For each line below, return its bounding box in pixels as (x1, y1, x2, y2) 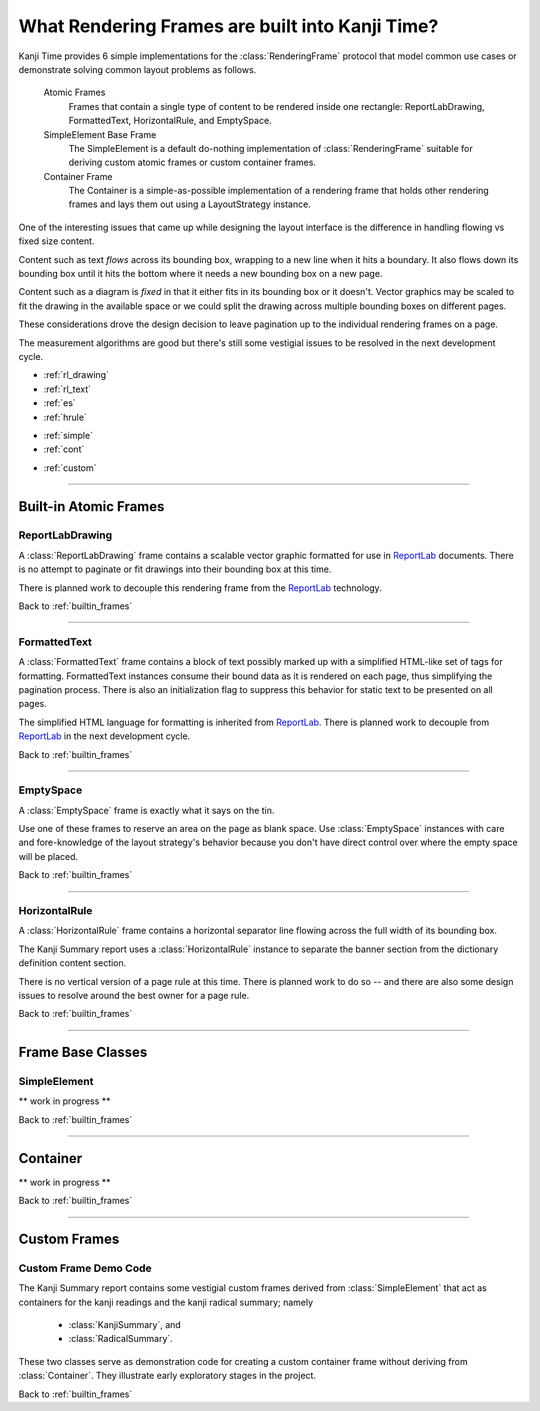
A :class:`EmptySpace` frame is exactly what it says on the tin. (18, 804, 275, 816)
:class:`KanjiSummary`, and (68, 1319, 182, 1331)
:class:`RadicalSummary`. (68, 1333, 174, 1345)
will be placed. (18, 850, 79, 862)
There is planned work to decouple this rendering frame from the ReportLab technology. (18, 581, 382, 594)
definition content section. (18, 957, 127, 969)
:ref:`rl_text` (43, 383, 92, 395)
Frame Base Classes (18, 1044, 148, 1061)
